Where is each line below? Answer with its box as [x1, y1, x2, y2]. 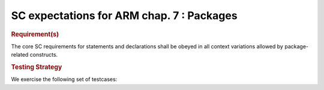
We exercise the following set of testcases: [11, 76, 118, 83]
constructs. [29, 51, 58, 58]
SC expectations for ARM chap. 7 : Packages [11, 9, 238, 22]
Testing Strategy [11, 63, 62, 71]
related [11, 51, 29, 58]
